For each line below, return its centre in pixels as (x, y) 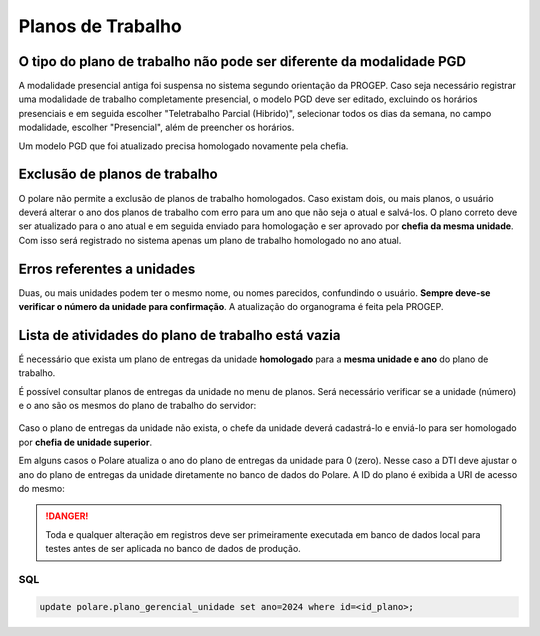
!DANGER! (67, 516)
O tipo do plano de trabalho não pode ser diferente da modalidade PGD (242, 61)
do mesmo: (41, 489)
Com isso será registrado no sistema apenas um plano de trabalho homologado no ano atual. (210, 240)
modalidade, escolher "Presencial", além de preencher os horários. (156, 127)
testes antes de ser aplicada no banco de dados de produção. (173, 549)
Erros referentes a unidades (107, 268)
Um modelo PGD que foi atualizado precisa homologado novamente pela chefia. (183, 146)
